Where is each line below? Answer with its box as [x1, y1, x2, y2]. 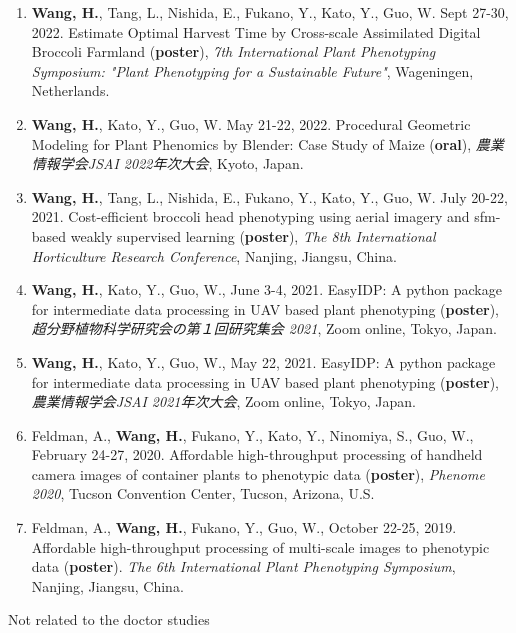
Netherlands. [31, 80, 110, 101]
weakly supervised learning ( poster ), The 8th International [70, 225, 436, 246]
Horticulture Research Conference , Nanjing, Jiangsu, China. [31, 245, 397, 266]
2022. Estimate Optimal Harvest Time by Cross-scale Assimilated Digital [31, 21, 481, 42]
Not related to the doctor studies [8, 609, 210, 630]
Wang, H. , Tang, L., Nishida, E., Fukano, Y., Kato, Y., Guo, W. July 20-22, [31, 186, 508, 207]
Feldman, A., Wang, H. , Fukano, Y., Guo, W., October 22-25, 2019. [31, 517, 457, 538]
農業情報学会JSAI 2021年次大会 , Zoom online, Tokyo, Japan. [31, 391, 416, 412]
